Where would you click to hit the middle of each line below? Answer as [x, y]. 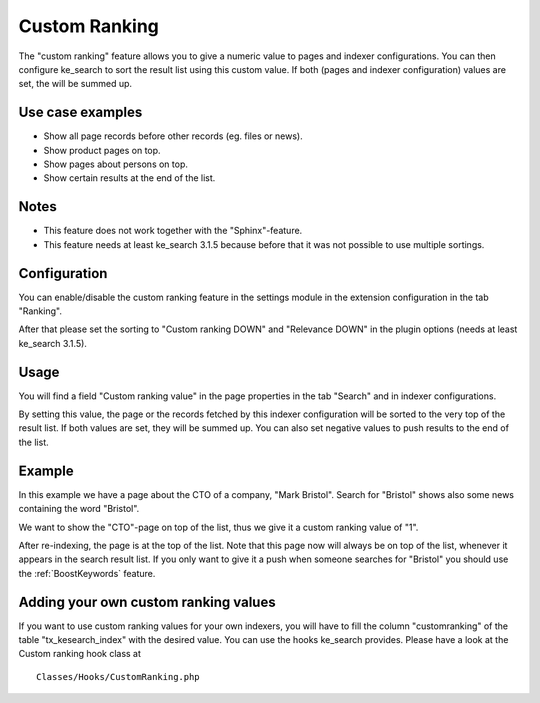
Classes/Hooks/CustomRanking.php [118, 676]
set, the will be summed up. [75, 84]
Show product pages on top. [102, 150]
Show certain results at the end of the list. [129, 178]
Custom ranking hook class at [80, 654]
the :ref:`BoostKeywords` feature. [87, 573]
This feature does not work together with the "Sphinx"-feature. [173, 231]
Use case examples [80, 112]
